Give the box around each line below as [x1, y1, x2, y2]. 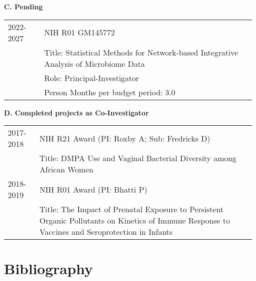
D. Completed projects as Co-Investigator [4, 107, 149, 117]
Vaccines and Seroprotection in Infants [39, 226, 173, 238]
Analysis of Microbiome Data [44, 57, 145, 69]
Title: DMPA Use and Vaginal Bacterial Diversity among [39, 152, 237, 164]
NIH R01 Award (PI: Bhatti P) [39, 183, 148, 195]
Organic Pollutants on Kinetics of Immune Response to [39, 215, 230, 226]
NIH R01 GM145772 [44, 27, 115, 38]
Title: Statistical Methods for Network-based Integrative [44, 46, 238, 58]
